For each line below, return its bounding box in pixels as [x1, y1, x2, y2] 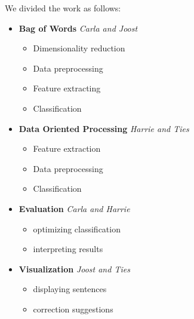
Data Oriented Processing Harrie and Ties [19, 122, 189, 134]
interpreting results [33, 243, 103, 255]
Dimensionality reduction [33, 42, 125, 54]
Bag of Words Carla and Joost [19, 22, 138, 34]
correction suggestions [33, 302, 113, 315]
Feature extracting [33, 82, 101, 94]
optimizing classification [33, 222, 121, 235]
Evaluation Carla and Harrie [19, 202, 130, 214]
